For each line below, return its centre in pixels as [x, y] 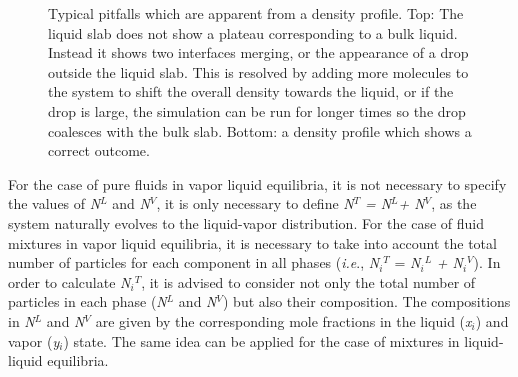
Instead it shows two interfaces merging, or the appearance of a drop [258, 52]
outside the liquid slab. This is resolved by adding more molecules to [258, 71]
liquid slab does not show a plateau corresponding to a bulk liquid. [253, 32]
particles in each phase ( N [87, 301]
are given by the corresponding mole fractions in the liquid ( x [283, 320]
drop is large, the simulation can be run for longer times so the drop [257, 110]
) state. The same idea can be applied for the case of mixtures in [261, 340]
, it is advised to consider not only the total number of [308, 281]
